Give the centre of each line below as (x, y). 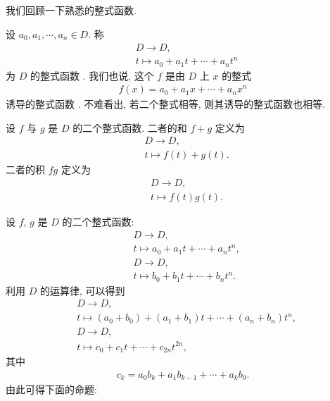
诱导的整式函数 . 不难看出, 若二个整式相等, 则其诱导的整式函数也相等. (166, 104)
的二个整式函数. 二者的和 (130, 127)
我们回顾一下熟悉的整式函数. (71, 10)
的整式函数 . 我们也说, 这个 (92, 75)
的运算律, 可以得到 (82, 290)
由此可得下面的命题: (51, 389)
